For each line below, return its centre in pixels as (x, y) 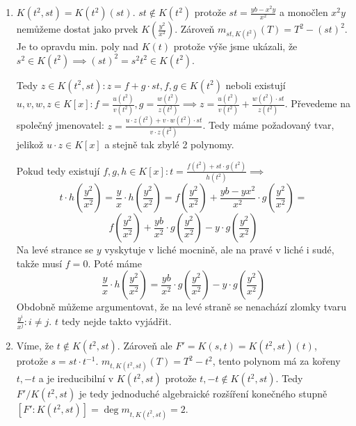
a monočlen (304, 12)
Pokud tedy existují (58, 170)
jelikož (30, 144)
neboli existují (256, 85)
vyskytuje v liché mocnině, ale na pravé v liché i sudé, (219, 250)
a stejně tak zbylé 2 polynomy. (169, 144)
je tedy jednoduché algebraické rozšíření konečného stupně (203, 394)
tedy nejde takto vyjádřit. (116, 321)
